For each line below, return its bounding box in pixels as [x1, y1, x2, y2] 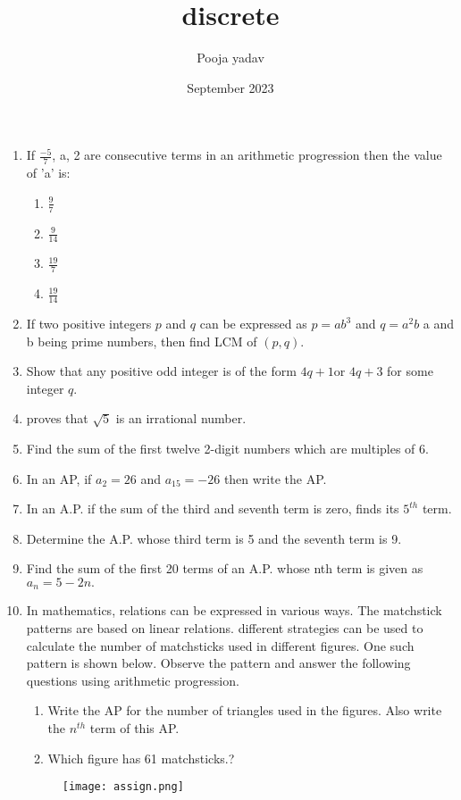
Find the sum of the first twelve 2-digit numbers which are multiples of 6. [26, 439, 429, 458]
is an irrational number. [115, 409, 247, 428]
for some [387, 362, 433, 380]
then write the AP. [223, 469, 327, 487]
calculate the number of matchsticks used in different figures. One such [26, 636, 415, 654]
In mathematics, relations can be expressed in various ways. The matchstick [26, 601, 442, 620]
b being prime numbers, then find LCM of [26, 331, 257, 350]
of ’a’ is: [26, 163, 71, 182]
